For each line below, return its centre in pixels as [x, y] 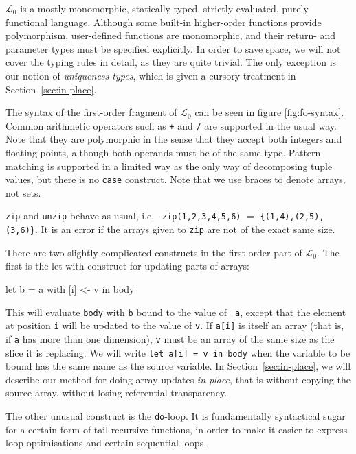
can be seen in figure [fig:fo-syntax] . [269, 112]
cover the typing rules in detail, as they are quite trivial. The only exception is [171, 62]
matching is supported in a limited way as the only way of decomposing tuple [169, 166]
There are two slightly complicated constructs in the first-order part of [154, 252]
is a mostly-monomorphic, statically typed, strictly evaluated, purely [164, 8]
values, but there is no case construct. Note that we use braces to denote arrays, [176, 179]
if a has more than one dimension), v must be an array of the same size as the [170, 338]
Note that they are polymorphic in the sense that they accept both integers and [174, 139]
